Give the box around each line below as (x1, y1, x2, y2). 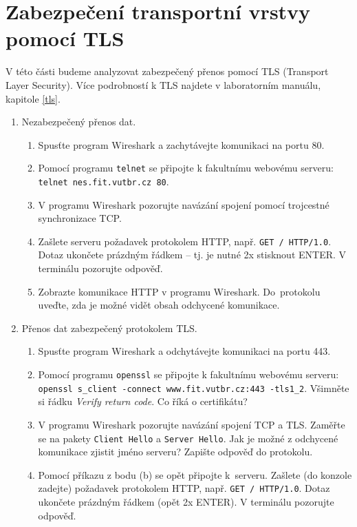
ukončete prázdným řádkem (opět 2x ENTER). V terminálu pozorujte (38, 495, 334, 508)
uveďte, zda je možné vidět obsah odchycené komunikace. (38, 298, 280, 312)
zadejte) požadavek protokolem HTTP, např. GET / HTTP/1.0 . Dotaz (38, 481, 330, 495)
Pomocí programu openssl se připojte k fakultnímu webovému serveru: (38, 367, 339, 381)
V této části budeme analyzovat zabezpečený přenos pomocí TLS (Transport (6, 64, 329, 79)
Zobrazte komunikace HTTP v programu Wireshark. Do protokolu (38, 284, 321, 298)
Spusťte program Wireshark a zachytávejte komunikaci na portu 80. (38, 137, 325, 152)
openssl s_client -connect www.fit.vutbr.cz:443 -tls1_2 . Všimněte (38, 380, 349, 395)
